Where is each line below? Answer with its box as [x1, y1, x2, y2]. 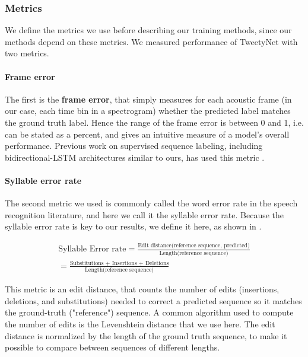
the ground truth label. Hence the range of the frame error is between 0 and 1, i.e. [5, 116, 304, 128]
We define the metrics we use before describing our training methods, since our [5, 24, 292, 36]
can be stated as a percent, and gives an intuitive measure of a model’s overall [5, 128, 290, 140]
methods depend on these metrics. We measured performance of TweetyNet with [5, 35, 298, 47]
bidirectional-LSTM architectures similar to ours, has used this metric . [5, 151, 265, 163]
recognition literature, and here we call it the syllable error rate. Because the [5, 208, 284, 221]
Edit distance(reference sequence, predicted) [138, 242, 250, 248]
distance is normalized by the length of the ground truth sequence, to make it [5, 329, 287, 342]
